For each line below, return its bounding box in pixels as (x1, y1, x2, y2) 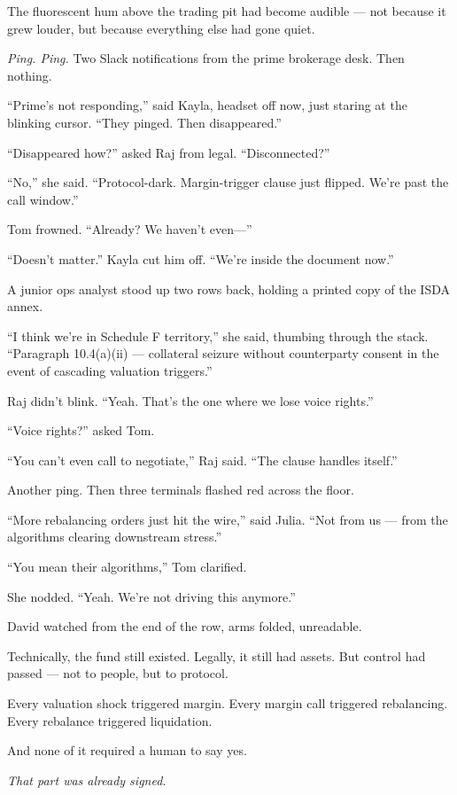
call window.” (7, 190, 79, 208)
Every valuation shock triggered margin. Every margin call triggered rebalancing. (7, 694, 448, 713)
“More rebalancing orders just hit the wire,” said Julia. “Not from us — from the (7, 510, 448, 528)
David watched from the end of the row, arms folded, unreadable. (7, 617, 362, 635)
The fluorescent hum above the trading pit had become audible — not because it (7, 2, 446, 19)
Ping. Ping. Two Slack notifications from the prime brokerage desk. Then (7, 49, 405, 67)
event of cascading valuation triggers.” (7, 361, 213, 379)
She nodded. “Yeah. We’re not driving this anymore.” (7, 587, 296, 605)
